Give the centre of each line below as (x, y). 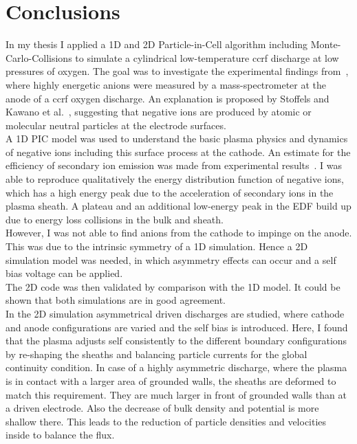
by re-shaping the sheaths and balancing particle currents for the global (156, 354)
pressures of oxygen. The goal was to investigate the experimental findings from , (177, 71)
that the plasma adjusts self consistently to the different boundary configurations (176, 341)
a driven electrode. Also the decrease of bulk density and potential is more (162, 408)
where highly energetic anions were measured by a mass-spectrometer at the (166, 84)
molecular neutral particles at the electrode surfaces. (116, 125)
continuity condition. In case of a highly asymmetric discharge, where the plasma (176, 367)
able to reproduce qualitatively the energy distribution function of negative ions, (175, 179)
